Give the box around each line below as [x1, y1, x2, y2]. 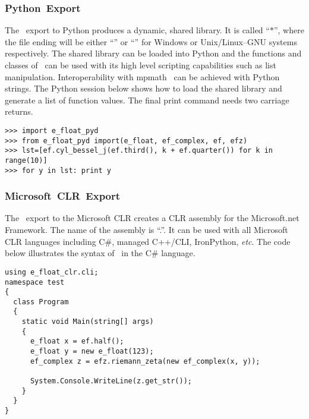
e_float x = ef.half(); [30, 337, 124, 346]
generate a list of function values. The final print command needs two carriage [5, 93, 289, 106]
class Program [13, 297, 69, 306]
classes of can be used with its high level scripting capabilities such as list [5, 59, 276, 71]
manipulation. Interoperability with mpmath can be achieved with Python [5, 70, 280, 83]
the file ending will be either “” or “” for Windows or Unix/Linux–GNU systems [5, 35, 297, 48]
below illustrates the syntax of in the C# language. [5, 247, 196, 259]
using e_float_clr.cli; [5, 267, 99, 276]
